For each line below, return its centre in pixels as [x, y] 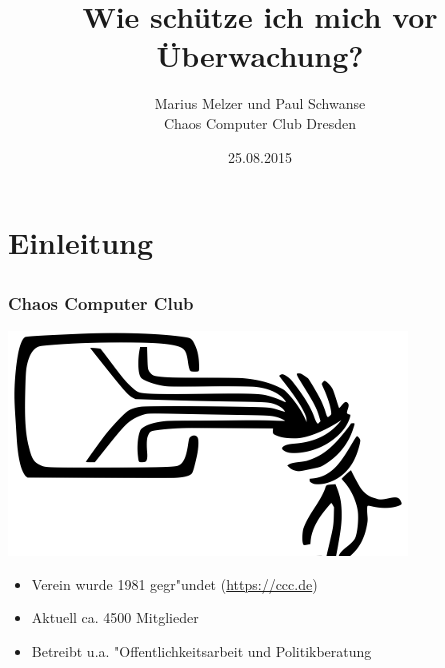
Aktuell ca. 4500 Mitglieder [115, 617]
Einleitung [81, 242]
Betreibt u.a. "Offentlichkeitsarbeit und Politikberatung [201, 650]
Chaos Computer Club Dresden [260, 122]
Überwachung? [260, 55]
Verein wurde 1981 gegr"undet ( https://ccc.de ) [174, 583]
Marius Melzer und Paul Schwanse [260, 103]
